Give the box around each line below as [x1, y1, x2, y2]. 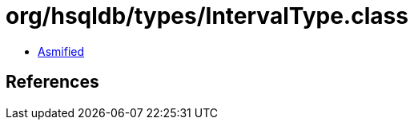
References [6, 72, 99, 93]
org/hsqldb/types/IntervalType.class [6, 2, 408, 30]
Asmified [38, 44, 85, 58]
